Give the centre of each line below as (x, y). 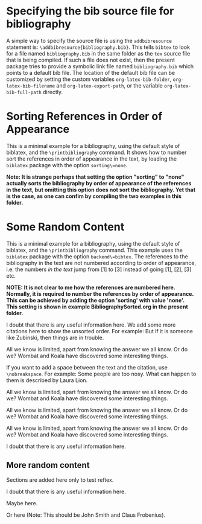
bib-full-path (24, 92)
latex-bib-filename (31, 86)
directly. (53, 92)
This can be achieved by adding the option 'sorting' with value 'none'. (96, 300)
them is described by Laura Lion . (47, 380)
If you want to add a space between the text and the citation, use (87, 367)
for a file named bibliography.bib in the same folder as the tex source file (98, 53)
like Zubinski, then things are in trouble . (55, 337)
